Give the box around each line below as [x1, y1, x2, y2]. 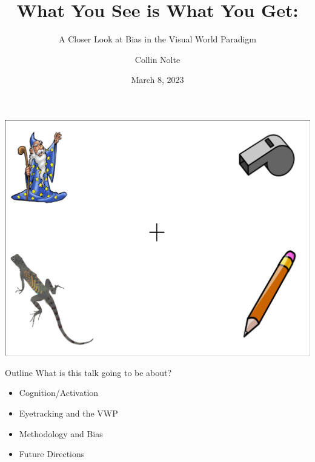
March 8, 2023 [131, 73, 184, 86]
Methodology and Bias [19, 427, 103, 440]
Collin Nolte [134, 53, 181, 65]
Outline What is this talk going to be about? [5, 366, 172, 378]
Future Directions [19, 447, 85, 460]
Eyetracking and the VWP [19, 407, 118, 419]
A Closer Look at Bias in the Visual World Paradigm [58, 33, 257, 45]
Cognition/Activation [19, 386, 99, 399]
